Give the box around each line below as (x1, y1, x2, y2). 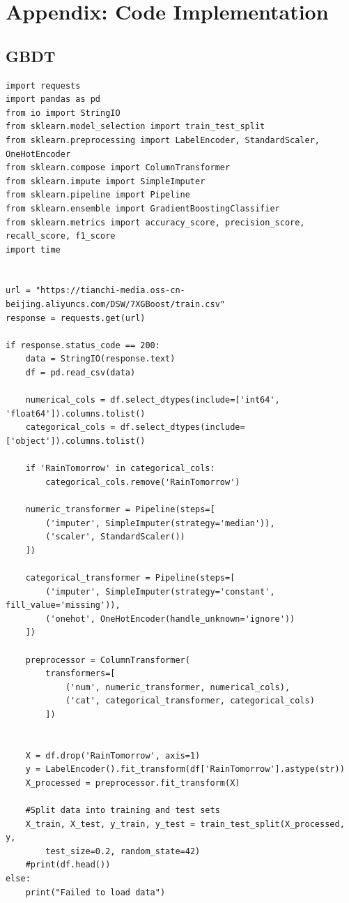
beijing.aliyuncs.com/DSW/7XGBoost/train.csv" (6, 299, 225, 310)
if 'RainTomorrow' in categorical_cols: (25, 463, 215, 474)
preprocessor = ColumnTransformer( (25, 655, 190, 665)
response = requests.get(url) (6, 313, 146, 323)
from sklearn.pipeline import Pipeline (6, 190, 190, 200)
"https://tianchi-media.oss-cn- (35, 285, 185, 296)
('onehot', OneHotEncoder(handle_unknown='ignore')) (45, 613, 295, 624)
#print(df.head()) (25, 860, 111, 870)
